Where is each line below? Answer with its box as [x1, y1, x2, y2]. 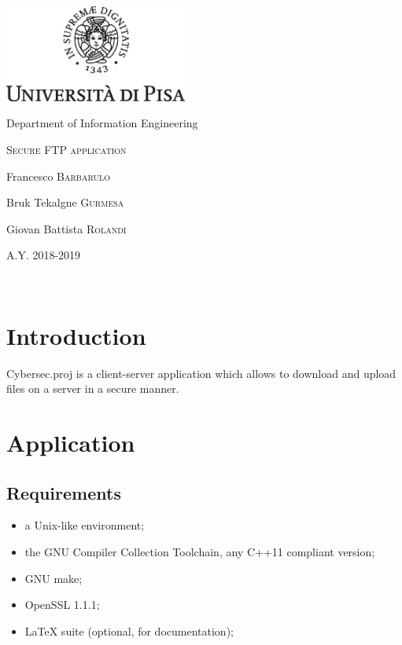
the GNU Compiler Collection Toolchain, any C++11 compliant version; [24, 544, 375, 560]
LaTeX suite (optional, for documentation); [24, 622, 234, 639]
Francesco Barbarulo [6, 167, 111, 184]
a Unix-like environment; [24, 517, 145, 533]
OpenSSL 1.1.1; [24, 596, 100, 613]
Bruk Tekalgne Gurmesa [6, 194, 124, 211]
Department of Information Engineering [6, 115, 198, 131]
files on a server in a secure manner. [6, 380, 179, 397]
